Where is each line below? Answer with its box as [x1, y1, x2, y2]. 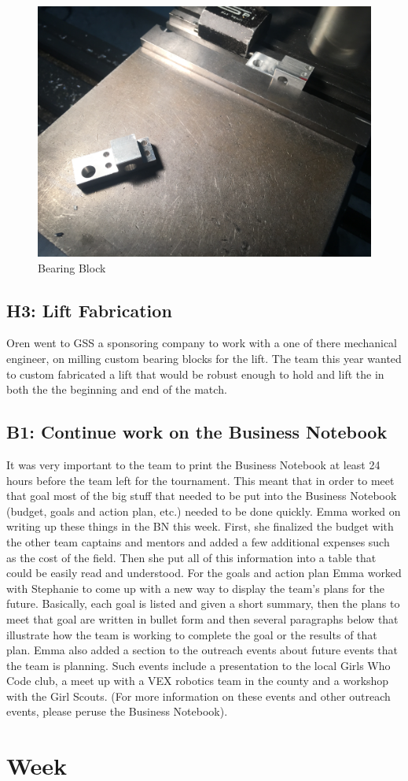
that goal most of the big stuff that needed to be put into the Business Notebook [6, 487, 397, 504]
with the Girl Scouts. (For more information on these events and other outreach [6, 687, 391, 704]
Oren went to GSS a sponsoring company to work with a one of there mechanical [6, 335, 397, 351]
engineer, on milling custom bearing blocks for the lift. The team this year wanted [6, 350, 402, 366]
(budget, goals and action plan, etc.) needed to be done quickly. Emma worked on [6, 502, 401, 519]
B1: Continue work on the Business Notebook [6, 420, 388, 444]
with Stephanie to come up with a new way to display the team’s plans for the [6, 579, 384, 596]
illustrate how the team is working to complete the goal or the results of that [6, 626, 377, 642]
